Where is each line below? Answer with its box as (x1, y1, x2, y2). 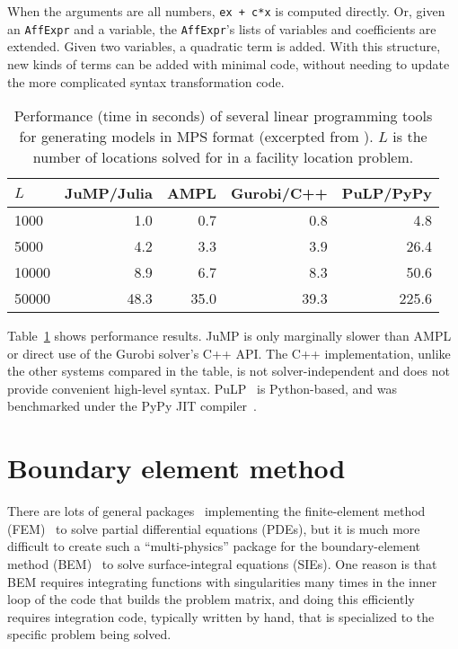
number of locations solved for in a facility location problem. (32, 147, 414, 168)
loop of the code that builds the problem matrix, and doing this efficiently (7, 590, 415, 609)
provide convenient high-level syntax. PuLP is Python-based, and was (7, 378, 397, 397)
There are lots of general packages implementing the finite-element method (7, 502, 426, 520)
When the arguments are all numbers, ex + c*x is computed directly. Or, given (7, 2, 445, 20)
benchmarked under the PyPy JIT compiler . (7, 396, 258, 415)
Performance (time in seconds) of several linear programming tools (13, 105, 433, 127)
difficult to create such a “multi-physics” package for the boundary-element (7, 537, 420, 556)
